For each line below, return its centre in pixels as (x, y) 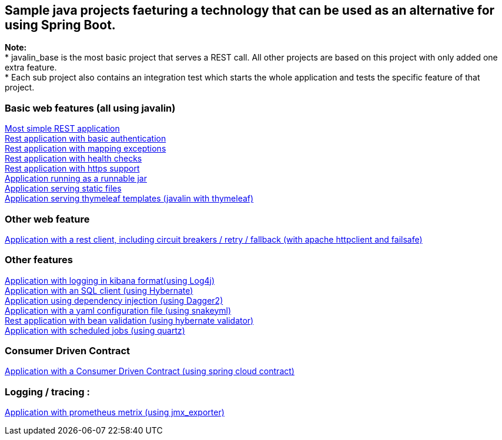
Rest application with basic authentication (86, 139)
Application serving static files (63, 189)
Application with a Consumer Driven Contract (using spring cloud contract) (150, 371)
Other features (39, 260)
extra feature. (31, 68)
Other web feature (47, 219)
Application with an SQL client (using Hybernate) (99, 290)
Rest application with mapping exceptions (86, 149)
